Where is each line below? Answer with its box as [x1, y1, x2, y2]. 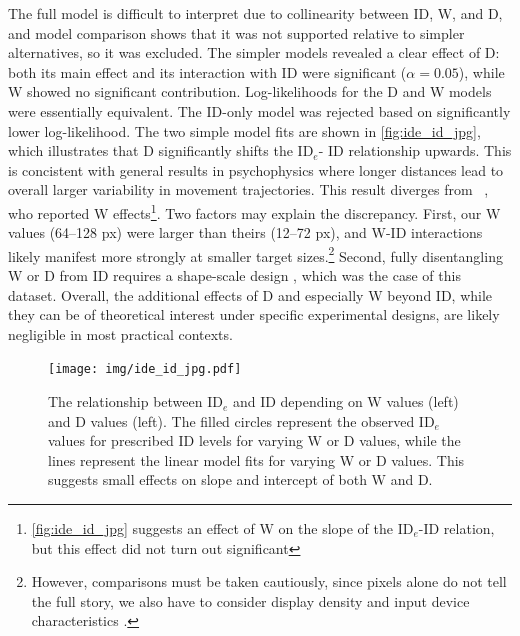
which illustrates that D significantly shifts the [8, 140, 293, 161]
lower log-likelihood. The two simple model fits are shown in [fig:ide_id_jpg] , [8, 120, 481, 141]
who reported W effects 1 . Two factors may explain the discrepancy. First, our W [8, 199, 501, 223]
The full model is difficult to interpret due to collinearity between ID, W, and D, [8, 3, 503, 23]
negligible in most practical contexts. [8, 323, 233, 344]
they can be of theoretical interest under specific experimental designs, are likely [8, 304, 500, 325]
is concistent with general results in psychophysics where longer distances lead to [8, 159, 504, 180]
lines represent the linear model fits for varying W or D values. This [48, 449, 465, 470]
